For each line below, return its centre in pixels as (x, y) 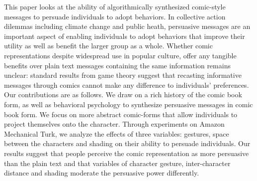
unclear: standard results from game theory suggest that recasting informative (123, 75)
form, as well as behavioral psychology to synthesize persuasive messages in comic (128, 104)
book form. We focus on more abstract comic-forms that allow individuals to (121, 114)
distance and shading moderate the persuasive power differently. (102, 173)
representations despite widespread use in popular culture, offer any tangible (120, 55)
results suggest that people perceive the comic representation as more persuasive (127, 153)
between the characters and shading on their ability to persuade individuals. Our (127, 143)
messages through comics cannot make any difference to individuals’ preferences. (127, 85)
